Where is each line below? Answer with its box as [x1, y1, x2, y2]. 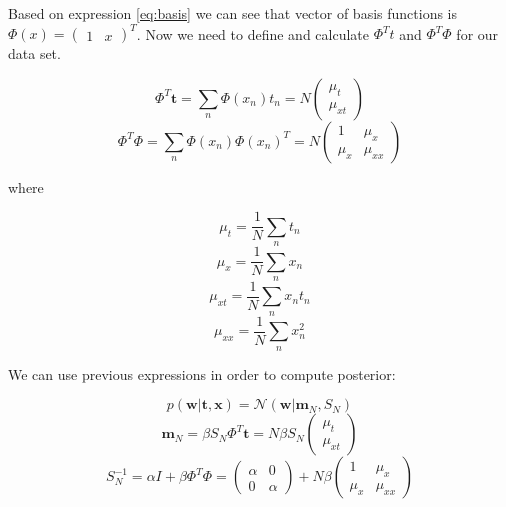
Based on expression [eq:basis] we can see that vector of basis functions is [8, 3, 458, 23]
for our [456, 23, 499, 44]
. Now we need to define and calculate [136, 23, 369, 44]
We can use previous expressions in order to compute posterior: [8, 363, 396, 384]
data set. [8, 43, 61, 64]
